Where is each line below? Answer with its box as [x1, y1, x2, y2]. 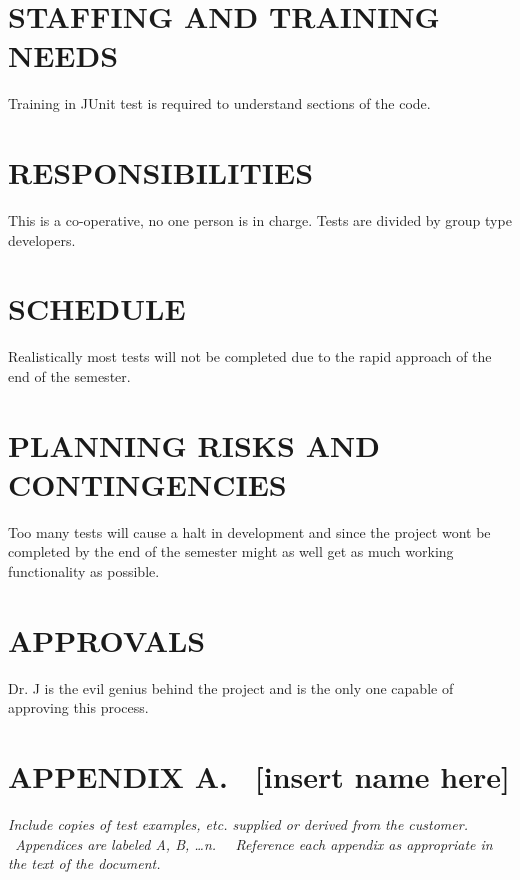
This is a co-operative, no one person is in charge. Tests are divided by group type [8, 210, 512, 231]
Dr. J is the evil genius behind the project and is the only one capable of [8, 677, 454, 698]
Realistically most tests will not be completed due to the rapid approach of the [8, 346, 492, 367]
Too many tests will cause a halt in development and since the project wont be [8, 521, 491, 542]
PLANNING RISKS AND [8, 424, 380, 465]
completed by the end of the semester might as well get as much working [8, 541, 454, 562]
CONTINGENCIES [8, 463, 287, 504]
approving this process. [8, 697, 149, 718]
